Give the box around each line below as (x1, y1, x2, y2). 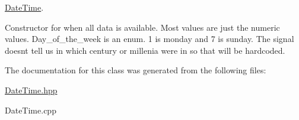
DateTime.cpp (5, 103, 56, 116)
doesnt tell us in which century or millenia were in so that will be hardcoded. (5, 44, 285, 56)
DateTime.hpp (5, 83, 58, 96)
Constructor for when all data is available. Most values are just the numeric (5, 21, 280, 33)
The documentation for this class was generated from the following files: (5, 64, 266, 76)
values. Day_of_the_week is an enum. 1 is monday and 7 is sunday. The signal (5, 33, 294, 45)
